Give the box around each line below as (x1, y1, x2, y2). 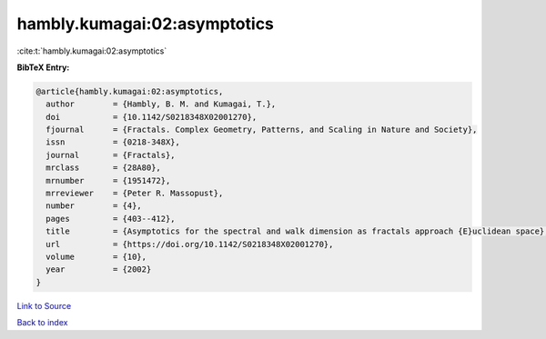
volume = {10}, (45, 252, 147, 262)
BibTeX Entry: (16, 62, 70, 73)
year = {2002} (45, 264, 152, 274)
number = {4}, (45, 201, 143, 211)
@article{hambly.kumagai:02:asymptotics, (35, 86, 224, 96)
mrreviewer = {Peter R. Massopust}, (45, 188, 224, 199)
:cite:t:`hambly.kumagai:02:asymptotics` (16, 45, 167, 56)
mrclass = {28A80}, (45, 163, 161, 173)
